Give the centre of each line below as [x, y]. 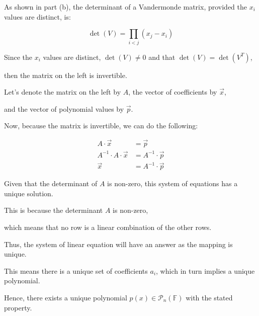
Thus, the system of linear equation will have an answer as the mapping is [118, 244]
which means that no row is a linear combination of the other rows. [108, 227]
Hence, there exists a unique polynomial [66, 297]
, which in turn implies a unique [205, 270]
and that [162, 57]
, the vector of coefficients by [173, 92]
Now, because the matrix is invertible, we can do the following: [101, 126]
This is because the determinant [54, 210]
